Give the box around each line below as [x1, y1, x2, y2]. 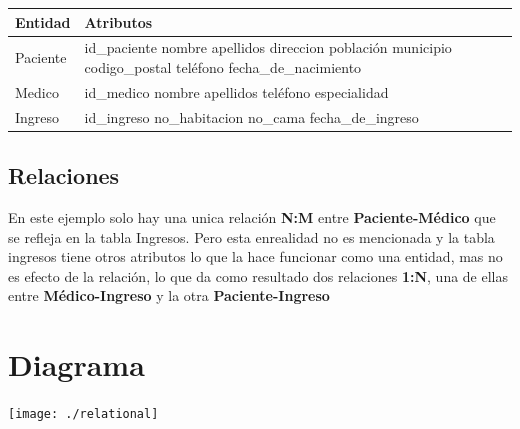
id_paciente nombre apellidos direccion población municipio [84, 37, 452, 58]
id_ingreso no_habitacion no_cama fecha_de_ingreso [84, 106, 419, 127]
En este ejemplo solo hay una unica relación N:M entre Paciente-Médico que [8, 206, 496, 227]
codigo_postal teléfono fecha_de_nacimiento [84, 56, 362, 77]
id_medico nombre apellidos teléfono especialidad [84, 81, 389, 102]
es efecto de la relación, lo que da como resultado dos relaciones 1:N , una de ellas [8, 265, 509, 286]
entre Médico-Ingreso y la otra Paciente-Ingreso [8, 285, 330, 306]
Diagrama [8, 344, 145, 385]
